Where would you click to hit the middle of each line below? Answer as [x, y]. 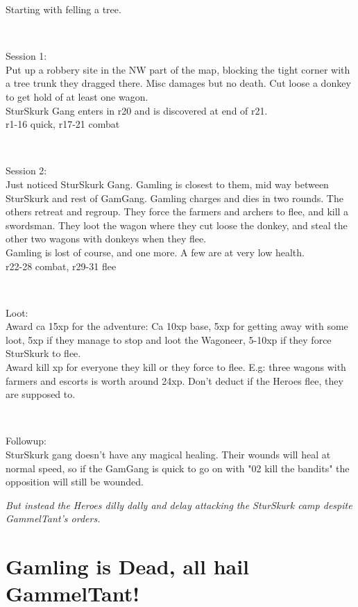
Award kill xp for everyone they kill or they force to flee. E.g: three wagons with [176, 367]
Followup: [26, 441]
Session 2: [26, 171]
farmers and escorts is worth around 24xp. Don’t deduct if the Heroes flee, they [174, 380]
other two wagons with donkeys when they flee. [106, 239]
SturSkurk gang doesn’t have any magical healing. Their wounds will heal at [168, 455]
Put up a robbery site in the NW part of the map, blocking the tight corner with [178, 69]
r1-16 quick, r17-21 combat [63, 124]
